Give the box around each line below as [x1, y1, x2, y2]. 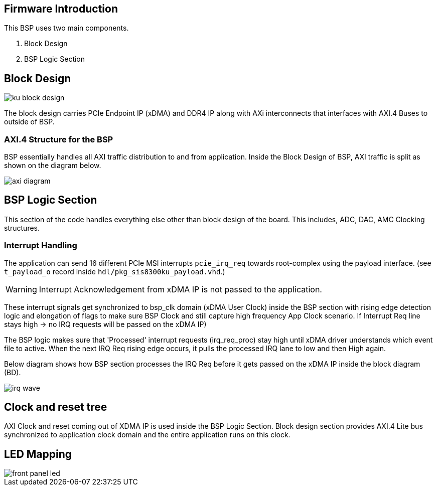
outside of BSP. [4, 117, 55, 126]
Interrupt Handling [4, 240, 77, 251]
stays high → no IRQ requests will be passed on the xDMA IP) [4, 319, 207, 329]
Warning [6, 284, 37, 294]
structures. [4, 223, 40, 232]
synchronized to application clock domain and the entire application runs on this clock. [4, 430, 290, 439]
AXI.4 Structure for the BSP [4, 134, 113, 144]
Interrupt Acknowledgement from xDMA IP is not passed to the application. [39, 284, 322, 294]
